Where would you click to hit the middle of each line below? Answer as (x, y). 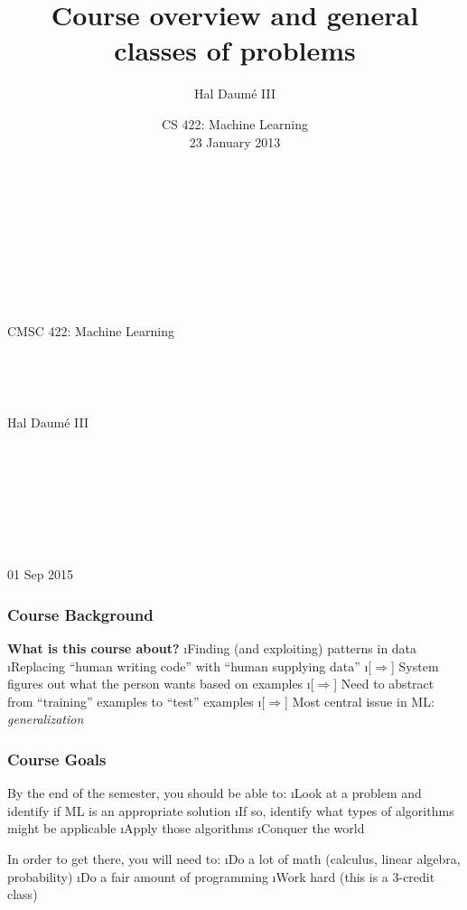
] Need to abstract (384, 684)
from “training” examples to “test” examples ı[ (136, 701)
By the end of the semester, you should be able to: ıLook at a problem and (215, 793)
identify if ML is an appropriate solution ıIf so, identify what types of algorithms (231, 810)
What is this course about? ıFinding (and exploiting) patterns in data (212, 648)
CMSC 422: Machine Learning (91, 331)
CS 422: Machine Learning (235, 123)
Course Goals (57, 759)
